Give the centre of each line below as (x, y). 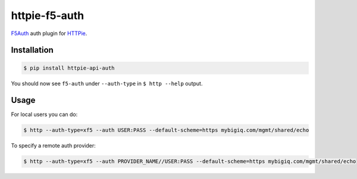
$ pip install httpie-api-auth (69, 68)
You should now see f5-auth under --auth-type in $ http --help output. (107, 83)
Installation (32, 50)
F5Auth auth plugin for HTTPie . (49, 33)
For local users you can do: (44, 114)
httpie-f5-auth (48, 15)
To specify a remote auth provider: (53, 146)
